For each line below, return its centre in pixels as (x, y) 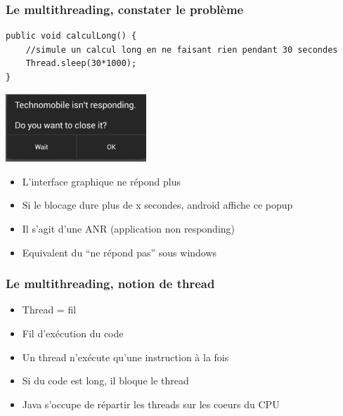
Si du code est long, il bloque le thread (105, 381)
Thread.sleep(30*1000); (81, 64)
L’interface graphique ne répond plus (101, 181)
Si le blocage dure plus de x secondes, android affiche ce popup (157, 205)
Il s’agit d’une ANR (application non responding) (129, 229)
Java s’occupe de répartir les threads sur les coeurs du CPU (151, 404)
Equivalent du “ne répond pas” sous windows (119, 252)
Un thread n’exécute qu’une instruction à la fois (125, 357)
